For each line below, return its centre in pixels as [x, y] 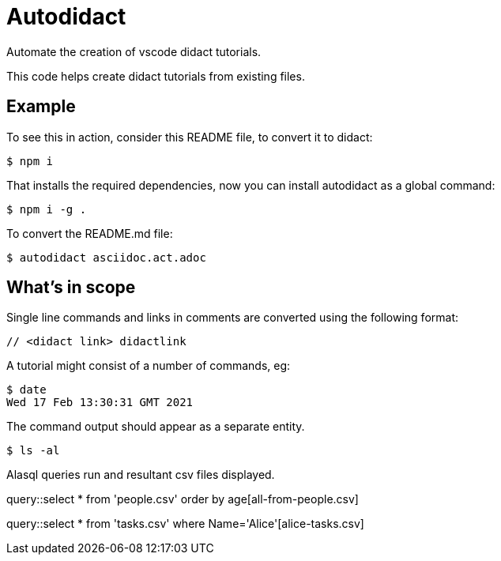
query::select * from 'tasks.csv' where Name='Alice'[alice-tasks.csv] [185, 524]
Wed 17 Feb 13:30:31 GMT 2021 [100, 403]
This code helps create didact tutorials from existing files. [156, 76]
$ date [26, 390]
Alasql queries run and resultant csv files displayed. [141, 475]
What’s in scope [71, 288]
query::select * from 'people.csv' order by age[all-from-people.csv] [183, 499]
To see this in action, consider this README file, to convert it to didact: [190, 137]
